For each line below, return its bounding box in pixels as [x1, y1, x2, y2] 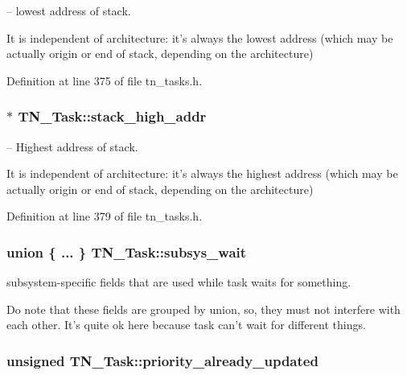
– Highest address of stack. [6, 138, 138, 155]
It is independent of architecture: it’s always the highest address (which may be [6, 165, 398, 182]
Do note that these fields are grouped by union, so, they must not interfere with [6, 300, 401, 317]
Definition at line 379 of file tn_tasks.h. [6, 208, 203, 225]
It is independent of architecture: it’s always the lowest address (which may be [6, 29, 393, 46]
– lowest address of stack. [6, 2, 131, 19]
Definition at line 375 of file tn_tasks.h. [6, 72, 203, 89]
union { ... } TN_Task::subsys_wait [6, 241, 247, 262]
